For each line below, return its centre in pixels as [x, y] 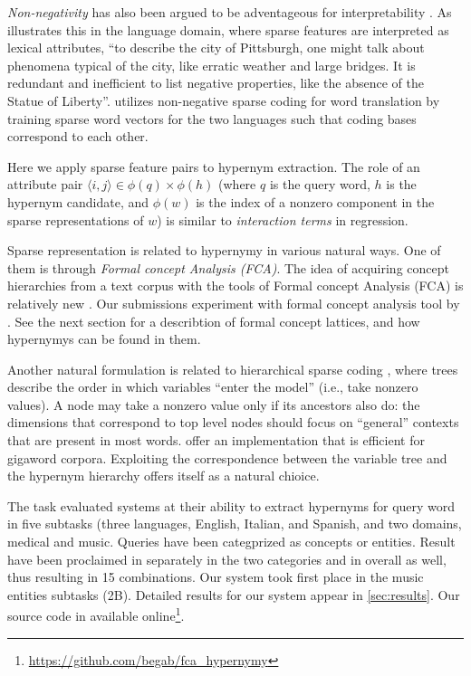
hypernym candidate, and [78, 201]
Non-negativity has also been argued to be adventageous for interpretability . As [230, 12]
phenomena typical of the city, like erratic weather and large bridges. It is [211, 65]
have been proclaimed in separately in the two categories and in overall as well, [227, 559]
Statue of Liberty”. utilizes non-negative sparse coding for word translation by [224, 100]
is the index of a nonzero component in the [315, 201]
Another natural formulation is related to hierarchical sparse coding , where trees [233, 369]
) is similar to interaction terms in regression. [283, 219]
